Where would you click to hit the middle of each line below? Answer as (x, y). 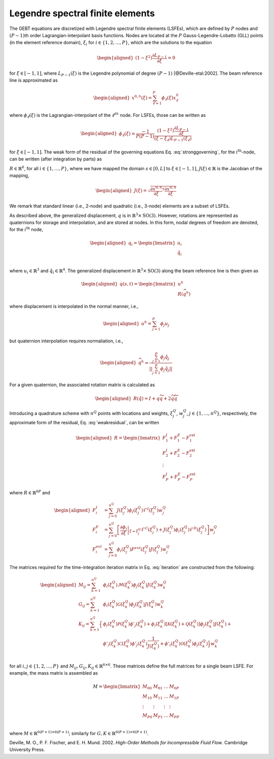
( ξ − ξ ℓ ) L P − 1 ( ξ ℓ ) (173, 139)
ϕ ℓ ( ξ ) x (169, 98)
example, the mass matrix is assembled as (54, 673)
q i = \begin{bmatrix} (152, 243)
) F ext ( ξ (138, 549)
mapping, (19, 176)
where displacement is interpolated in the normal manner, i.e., (74, 306)
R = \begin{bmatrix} (138, 438)
